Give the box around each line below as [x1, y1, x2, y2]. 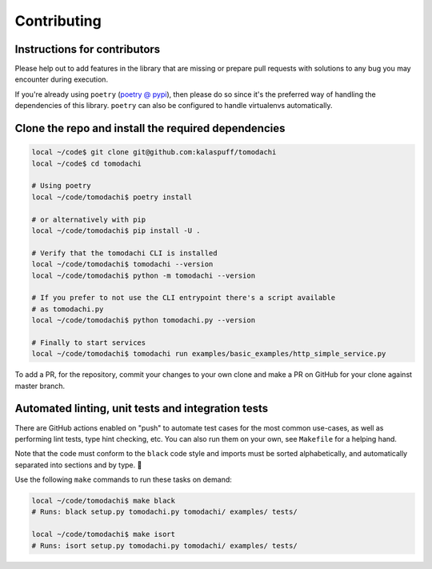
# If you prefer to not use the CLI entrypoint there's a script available [31, 293, 336, 303]
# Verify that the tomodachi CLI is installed [31, 248, 218, 258]
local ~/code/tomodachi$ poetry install [31, 192, 192, 202]
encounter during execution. [14, 74, 108, 84]
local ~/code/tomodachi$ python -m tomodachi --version [31, 270, 256, 280]
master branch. [14, 381, 66, 391]
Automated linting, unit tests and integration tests [14, 402, 269, 415]
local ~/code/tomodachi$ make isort [31, 530, 176, 539]
